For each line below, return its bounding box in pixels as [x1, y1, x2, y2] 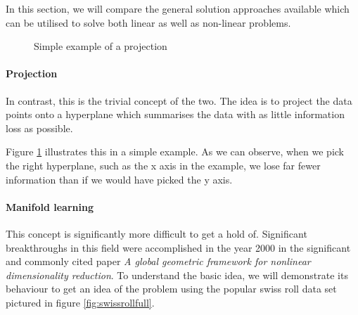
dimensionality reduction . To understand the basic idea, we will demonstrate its [6, 267, 348, 282]
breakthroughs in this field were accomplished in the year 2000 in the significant [6, 240, 351, 255]
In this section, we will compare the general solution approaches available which [6, 1, 350, 15]
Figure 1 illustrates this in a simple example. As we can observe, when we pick [6, 144, 344, 159]
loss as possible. [6, 120, 73, 135]
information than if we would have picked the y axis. [6, 172, 233, 186]
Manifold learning [6, 199, 94, 214]
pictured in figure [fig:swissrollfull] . [6, 295, 155, 309]
